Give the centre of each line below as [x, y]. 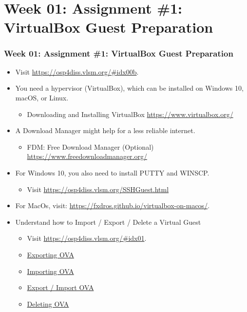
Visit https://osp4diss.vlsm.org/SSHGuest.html [98, 189]
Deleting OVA [48, 303]
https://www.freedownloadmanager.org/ [87, 156]
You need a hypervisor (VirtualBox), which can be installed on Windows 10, [129, 88]
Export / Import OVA [60, 287]
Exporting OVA [50, 254]
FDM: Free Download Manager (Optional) [90, 146]
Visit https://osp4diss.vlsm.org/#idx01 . [87, 238]
